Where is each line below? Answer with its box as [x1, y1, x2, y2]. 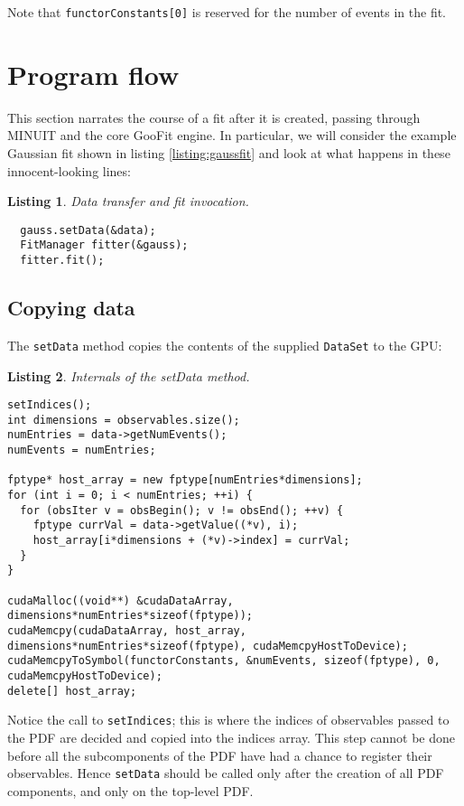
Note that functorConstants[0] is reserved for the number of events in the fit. [7, 3, 447, 21]
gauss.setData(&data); [20, 223, 156, 237]
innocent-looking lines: [7, 161, 131, 180]
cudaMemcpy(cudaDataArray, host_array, [7, 624, 246, 638]
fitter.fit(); [20, 254, 105, 267]
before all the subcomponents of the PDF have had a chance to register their [7, 745, 432, 764]
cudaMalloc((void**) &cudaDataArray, [7, 594, 234, 607]
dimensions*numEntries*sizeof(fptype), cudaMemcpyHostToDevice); [7, 639, 408, 652]
